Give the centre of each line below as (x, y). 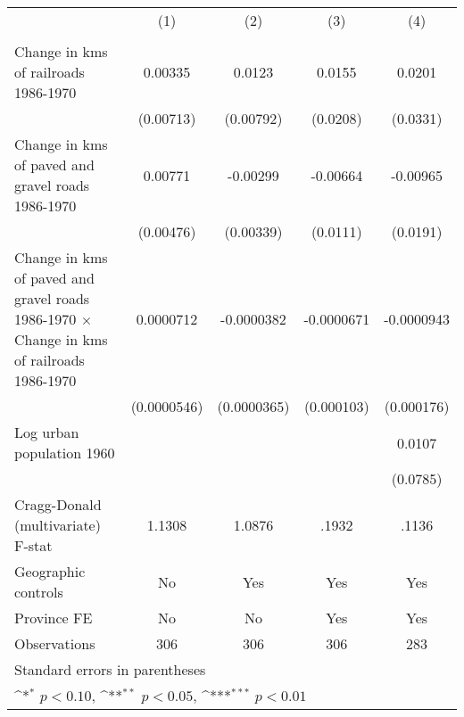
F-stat (33, 545)
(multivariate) (58, 525)
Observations (55, 643)
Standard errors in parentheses (110, 669)
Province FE (54, 618)
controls (39, 592)
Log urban (47, 432)
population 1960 (65, 453)
